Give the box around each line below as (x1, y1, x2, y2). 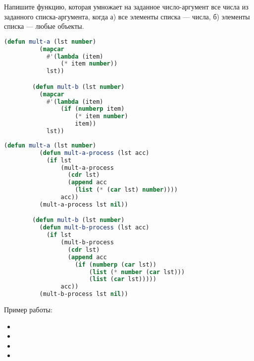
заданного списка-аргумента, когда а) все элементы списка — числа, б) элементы (4, 11, 250, 21)
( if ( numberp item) (60, 105, 125, 113)
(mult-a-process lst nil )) (39, 201, 128, 208)
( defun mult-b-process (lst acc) (39, 224, 150, 231)
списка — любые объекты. (4, 21, 84, 31)
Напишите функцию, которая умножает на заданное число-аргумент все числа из (4, 1, 249, 11)
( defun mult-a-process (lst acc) (39, 149, 150, 156)
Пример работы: (4, 304, 52, 315)
